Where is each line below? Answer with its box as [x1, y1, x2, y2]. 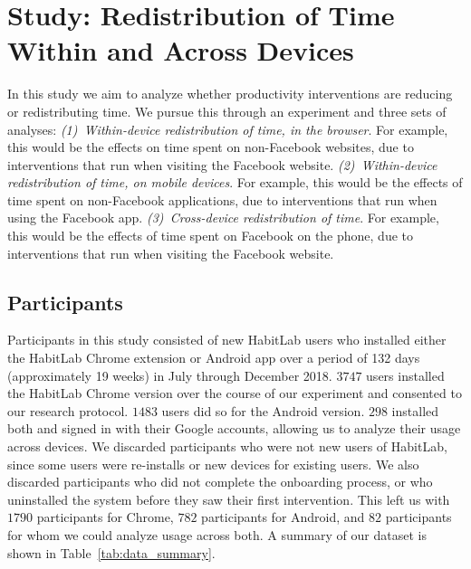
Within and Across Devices [7, 32, 354, 69]
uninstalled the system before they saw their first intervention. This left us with [7, 489, 450, 508]
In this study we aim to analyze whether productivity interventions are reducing [7, 84, 453, 103]
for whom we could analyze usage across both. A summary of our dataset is [7, 525, 427, 544]
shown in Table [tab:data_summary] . [7, 543, 216, 562]
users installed [366, 365, 445, 384]
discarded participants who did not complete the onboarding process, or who [7, 472, 433, 491]
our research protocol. [7, 401, 129, 420]
